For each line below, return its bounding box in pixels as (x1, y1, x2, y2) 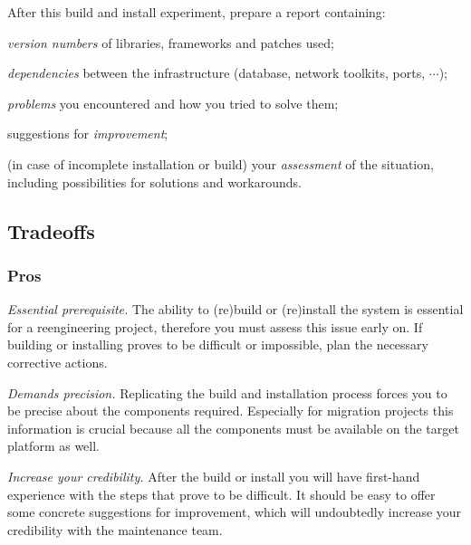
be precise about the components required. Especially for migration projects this (7, 401, 454, 420)
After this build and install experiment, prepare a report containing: (7, 3, 386, 21)
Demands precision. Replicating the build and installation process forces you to (7, 383, 447, 402)
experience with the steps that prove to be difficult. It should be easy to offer (7, 484, 436, 503)
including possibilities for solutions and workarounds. (7, 172, 302, 191)
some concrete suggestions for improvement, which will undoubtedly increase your (7, 502, 462, 521)
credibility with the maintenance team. (7, 520, 223, 539)
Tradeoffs (7, 216, 95, 244)
